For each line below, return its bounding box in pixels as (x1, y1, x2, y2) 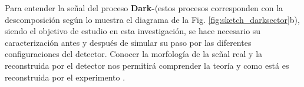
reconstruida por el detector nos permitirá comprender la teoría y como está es (5, 59, 289, 71)
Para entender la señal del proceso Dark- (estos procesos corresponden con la (5, 2, 283, 14)
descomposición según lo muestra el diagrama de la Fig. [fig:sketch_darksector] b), (5, 13, 300, 25)
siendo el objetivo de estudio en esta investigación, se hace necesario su (5, 25, 261, 37)
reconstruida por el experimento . (5, 71, 125, 83)
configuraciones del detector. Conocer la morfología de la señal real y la (5, 48, 263, 60)
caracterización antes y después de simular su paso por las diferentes (5, 36, 252, 48)
